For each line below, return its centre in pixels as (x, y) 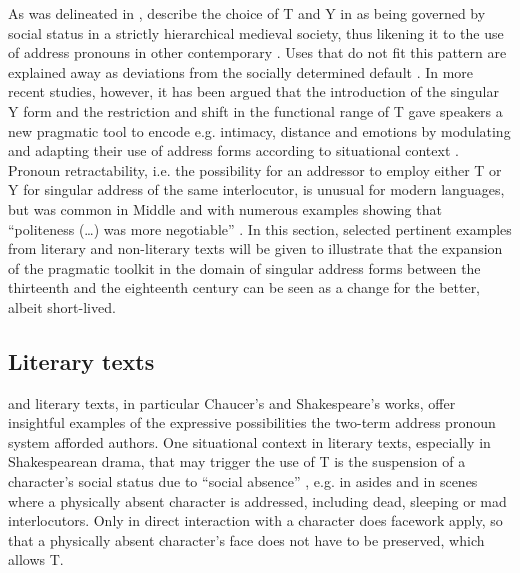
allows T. (36, 559)
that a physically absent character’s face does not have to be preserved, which (246, 539)
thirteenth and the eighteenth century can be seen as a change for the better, (244, 287)
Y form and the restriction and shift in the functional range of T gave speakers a (255, 110)
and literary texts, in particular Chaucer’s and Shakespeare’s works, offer (232, 402)
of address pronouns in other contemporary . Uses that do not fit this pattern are (257, 52)
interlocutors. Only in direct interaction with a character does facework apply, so (255, 520)
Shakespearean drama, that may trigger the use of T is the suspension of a (237, 461)
